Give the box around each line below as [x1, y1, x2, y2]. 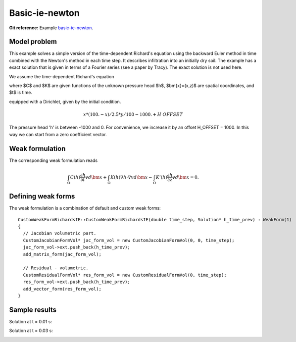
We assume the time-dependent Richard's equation [9, 73, 114, 79]
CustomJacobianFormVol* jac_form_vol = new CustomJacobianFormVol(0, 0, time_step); [23, 238, 235, 243]
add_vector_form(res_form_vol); [23, 286, 101, 292]
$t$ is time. [9, 90, 32, 96]
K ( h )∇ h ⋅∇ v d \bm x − [110, 174, 152, 180]
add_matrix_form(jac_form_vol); [23, 251, 101, 257]
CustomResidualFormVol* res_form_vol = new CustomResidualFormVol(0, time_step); [23, 272, 227, 278]
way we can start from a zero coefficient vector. [9, 131, 107, 137]
